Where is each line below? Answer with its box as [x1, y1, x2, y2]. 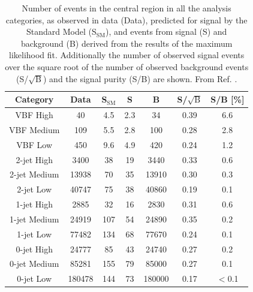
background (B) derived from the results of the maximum [20, 37, 233, 49]
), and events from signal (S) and [105, 25, 227, 38]
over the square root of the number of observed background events [5, 60, 249, 73]
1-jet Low [17, 227, 52, 240]
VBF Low [16, 138, 53, 150]
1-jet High [16, 198, 53, 210]
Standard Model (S [26, 25, 97, 38]
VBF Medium [9, 123, 60, 136]
